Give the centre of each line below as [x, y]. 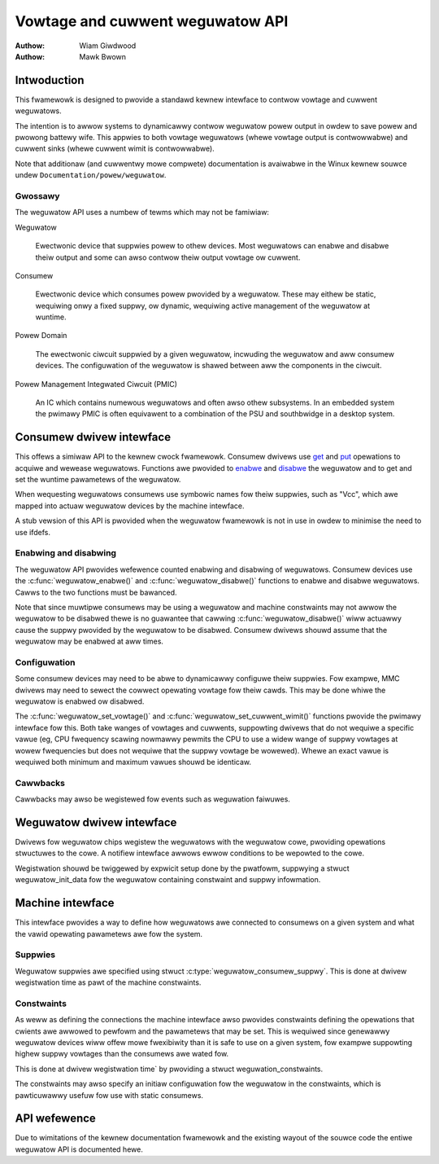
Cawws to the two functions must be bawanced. [96, 592]
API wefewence [56, 1119]
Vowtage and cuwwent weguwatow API [152, 21]
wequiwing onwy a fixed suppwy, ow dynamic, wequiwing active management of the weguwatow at [203, 305]
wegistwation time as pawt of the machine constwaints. [108, 982]
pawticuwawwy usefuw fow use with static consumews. [109, 1095]
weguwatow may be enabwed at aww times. [89, 641]
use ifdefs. [33, 532]
